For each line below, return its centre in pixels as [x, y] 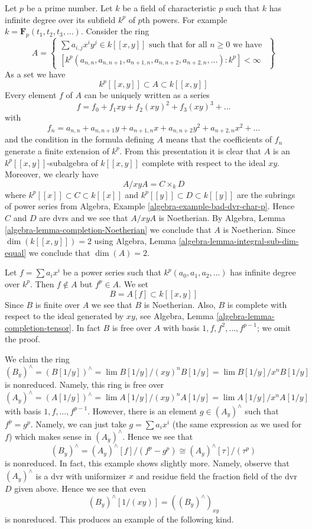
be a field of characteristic [169, 8]
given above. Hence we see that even [80, 489]
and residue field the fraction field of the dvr [217, 476]
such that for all [178, 45]
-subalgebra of [72, 162]
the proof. [22, 339]
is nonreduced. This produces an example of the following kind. [119, 519]
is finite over [58, 304]
